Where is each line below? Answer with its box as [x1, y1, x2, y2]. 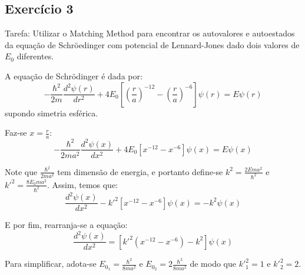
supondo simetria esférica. [5, 106, 98, 119]
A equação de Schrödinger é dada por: [5, 69, 142, 82]
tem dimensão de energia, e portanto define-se [57, 165, 223, 177]
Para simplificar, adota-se [5, 257, 97, 270]
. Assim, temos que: [47, 178, 118, 190]
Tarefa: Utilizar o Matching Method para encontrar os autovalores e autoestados [5, 27, 295, 39]
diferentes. [16, 50, 54, 62]
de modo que [190, 257, 236, 270]
